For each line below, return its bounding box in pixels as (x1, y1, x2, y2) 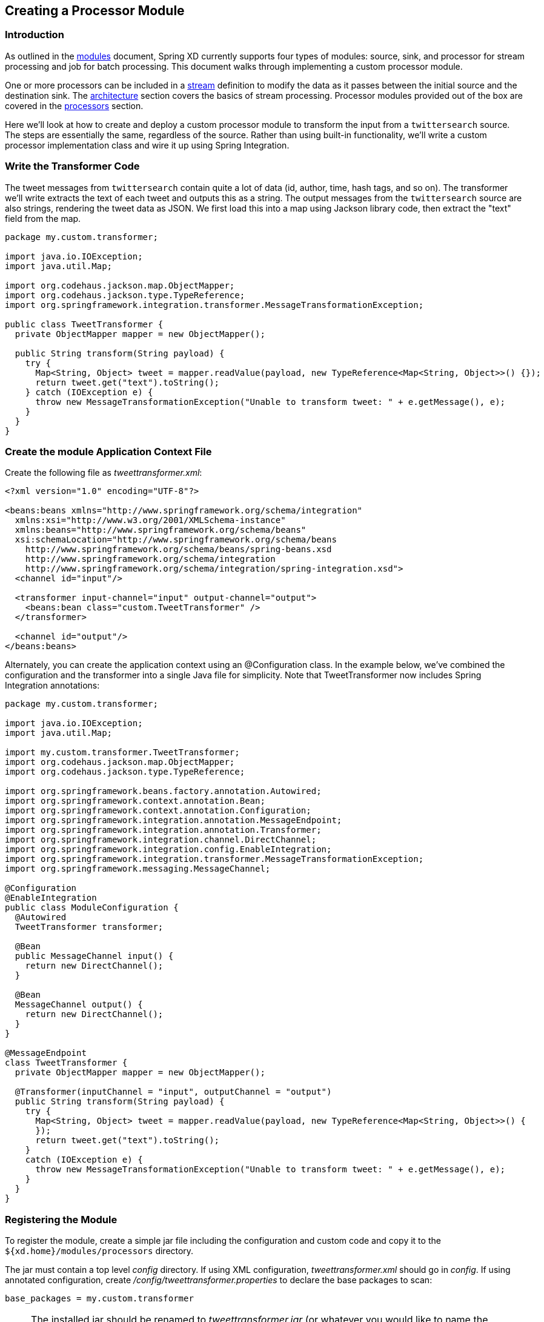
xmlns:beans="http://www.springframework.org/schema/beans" (15, 525, 307, 535)
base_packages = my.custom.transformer (5, 1294, 194, 1304)
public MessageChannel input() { (15, 951, 174, 961)
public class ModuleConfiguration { (5, 903, 179, 913)
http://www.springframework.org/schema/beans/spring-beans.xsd (25, 544, 332, 555)
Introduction (5, 28, 64, 41)
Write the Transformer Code (5, 160, 140, 173)
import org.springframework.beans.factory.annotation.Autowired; (5, 786, 322, 796)
